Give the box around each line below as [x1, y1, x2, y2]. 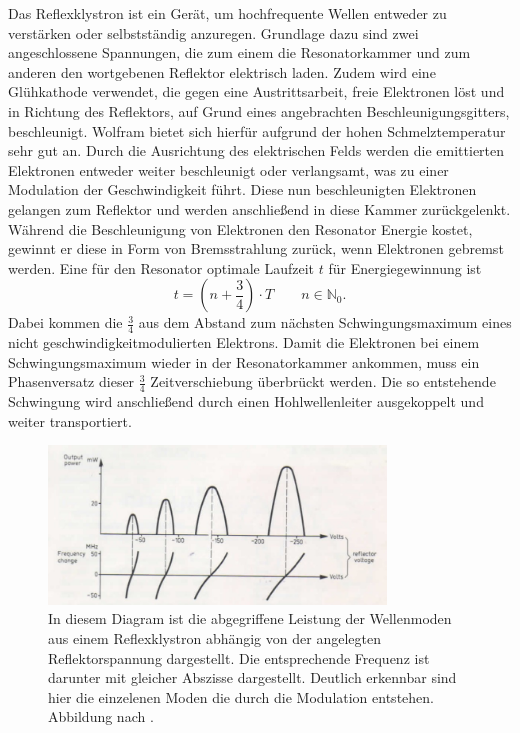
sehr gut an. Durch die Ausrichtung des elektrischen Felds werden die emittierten [8, 140, 505, 161]
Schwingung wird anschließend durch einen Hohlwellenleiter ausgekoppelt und [8, 391, 484, 412]
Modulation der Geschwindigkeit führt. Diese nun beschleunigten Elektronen [8, 179, 477, 200]
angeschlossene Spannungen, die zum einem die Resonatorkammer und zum [8, 42, 471, 63]
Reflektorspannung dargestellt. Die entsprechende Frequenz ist [48, 647, 430, 668]
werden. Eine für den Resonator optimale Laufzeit [8, 257, 315, 278]
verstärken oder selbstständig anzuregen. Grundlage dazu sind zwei [8, 22, 419, 43]
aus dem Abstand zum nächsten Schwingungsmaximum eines [138, 312, 512, 333]
